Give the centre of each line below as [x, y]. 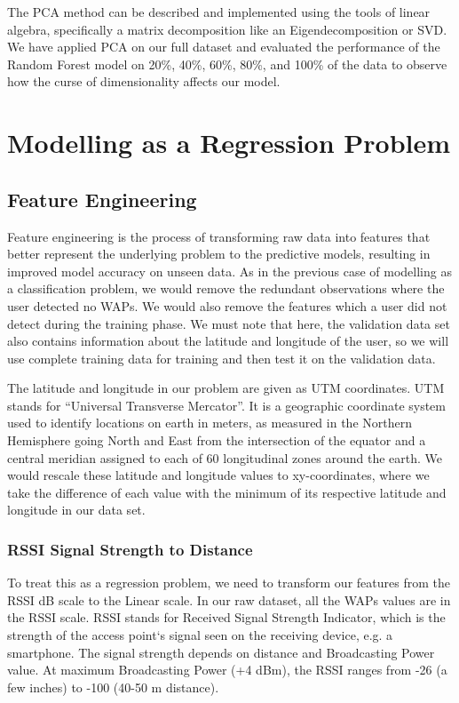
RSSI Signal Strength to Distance [130, 549]
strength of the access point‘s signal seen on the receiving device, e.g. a [200, 635]
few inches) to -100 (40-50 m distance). [113, 687]
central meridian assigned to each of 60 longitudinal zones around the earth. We [225, 457]
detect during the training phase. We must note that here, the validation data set [229, 323]
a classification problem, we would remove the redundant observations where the [226, 288]
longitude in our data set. [76, 510]
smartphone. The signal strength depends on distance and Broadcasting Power [221, 652]
